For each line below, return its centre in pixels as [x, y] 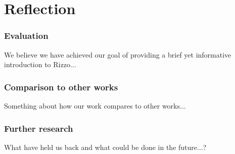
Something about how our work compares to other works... [95, 106]
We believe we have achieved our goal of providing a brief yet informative [118, 54]
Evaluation [26, 36]
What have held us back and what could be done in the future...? [105, 147]
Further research [39, 128]
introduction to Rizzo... [40, 64]
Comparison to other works [61, 87]
